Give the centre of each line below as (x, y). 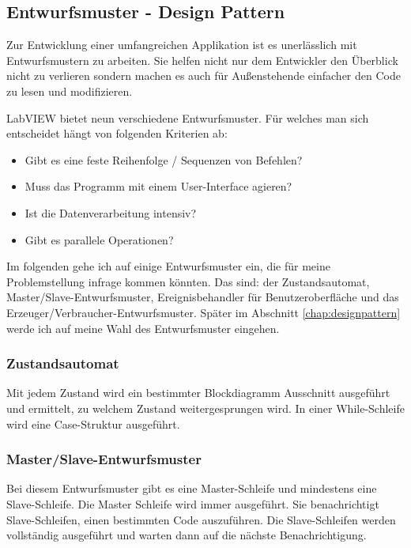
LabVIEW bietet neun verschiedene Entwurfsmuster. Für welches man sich (188, 117)
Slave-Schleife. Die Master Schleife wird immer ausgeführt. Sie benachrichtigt (193, 503)
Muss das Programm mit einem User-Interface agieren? (158, 186)
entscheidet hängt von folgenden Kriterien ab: (117, 133)
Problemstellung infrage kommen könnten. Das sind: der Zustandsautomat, (188, 281)
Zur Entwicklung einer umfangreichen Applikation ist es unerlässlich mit (182, 45)
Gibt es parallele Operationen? (99, 239)
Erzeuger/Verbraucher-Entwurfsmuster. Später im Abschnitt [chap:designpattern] (204, 312)
